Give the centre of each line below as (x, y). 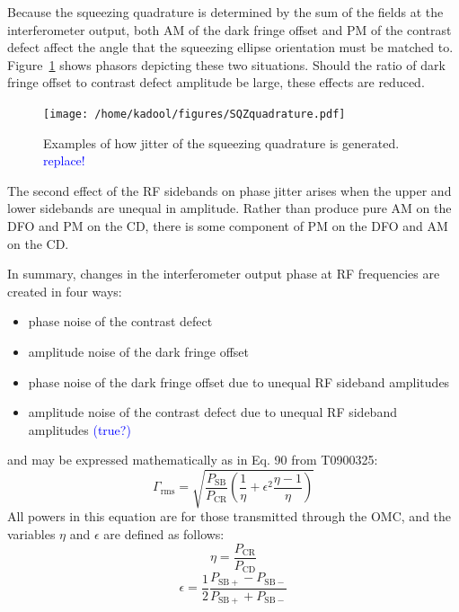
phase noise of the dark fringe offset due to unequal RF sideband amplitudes (239, 381)
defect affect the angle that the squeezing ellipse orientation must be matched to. (230, 47)
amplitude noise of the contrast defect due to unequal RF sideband (212, 412)
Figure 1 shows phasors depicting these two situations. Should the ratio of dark (226, 64)
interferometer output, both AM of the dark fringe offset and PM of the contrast (229, 29)
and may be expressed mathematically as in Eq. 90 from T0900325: (193, 460)
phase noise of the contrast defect (120, 321)
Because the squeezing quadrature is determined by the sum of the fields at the (225, 12)
